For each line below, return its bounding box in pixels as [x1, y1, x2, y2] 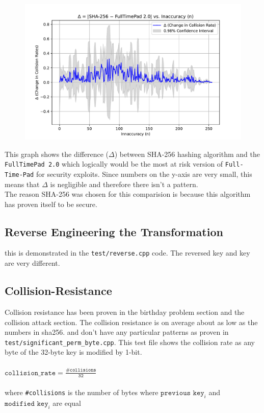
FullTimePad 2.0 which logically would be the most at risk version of [5, 158, 223, 169]
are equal [52, 397, 81, 408]
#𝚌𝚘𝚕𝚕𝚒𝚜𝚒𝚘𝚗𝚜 [65, 368, 96, 373]
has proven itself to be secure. [5, 198, 97, 209]
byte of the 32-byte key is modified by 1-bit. [5, 347, 142, 357]
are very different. [5, 258, 60, 268]
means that [5, 178, 40, 189]
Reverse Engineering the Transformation [5, 223, 223, 239]
